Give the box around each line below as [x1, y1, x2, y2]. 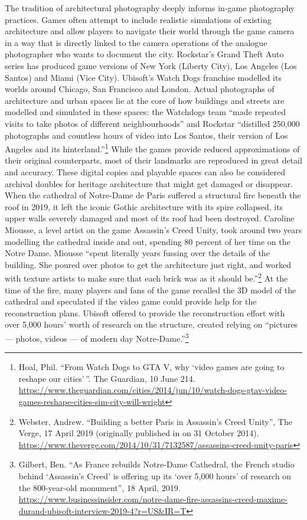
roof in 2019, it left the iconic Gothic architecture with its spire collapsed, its [5, 200, 283, 212]
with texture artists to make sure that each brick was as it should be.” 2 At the [5, 270, 288, 284]
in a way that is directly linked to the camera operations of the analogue [5, 36, 267, 48]
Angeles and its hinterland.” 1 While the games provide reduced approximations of [5, 141, 300, 155]
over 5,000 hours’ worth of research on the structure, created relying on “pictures [5, 318, 298, 331]
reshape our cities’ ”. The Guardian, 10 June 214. [18, 372, 195, 384]
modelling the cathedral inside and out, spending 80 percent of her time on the [5, 235, 290, 247]
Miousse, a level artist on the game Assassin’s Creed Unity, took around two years [5, 223, 302, 236]
